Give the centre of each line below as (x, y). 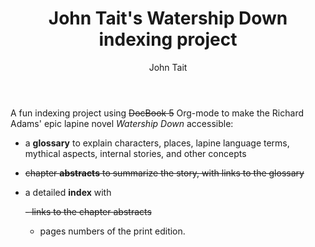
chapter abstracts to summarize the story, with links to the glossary (164, 173)
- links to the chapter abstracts (88, 211)
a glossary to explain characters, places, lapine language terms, (157, 143)
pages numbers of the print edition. (112, 231)
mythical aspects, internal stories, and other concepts (135, 153)
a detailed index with (68, 192)
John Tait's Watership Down (168, 18)
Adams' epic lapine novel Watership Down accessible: (122, 123)
